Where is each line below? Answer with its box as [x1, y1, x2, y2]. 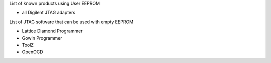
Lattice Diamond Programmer [22, 28, 83, 34]
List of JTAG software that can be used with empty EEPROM [9, 19, 134, 25]
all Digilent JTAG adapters [22, 10, 75, 16]
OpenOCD [22, 49, 43, 55]
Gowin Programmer [22, 35, 62, 41]
